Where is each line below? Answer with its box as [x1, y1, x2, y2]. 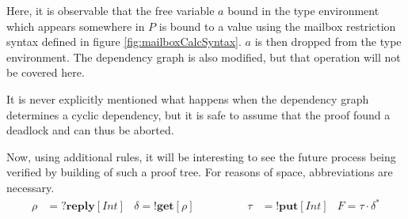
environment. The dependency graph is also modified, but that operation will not [6, 48, 401, 65]
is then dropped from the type [254, 33, 402, 50]
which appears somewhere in [6, 17, 145, 34]
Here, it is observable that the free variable [6, 2, 215, 18]
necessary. [6, 179, 55, 195]
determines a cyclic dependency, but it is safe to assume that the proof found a [6, 106, 391, 123]
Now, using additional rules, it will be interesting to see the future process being [6, 148, 396, 164]
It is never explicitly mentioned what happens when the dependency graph [6, 90, 369, 107]
